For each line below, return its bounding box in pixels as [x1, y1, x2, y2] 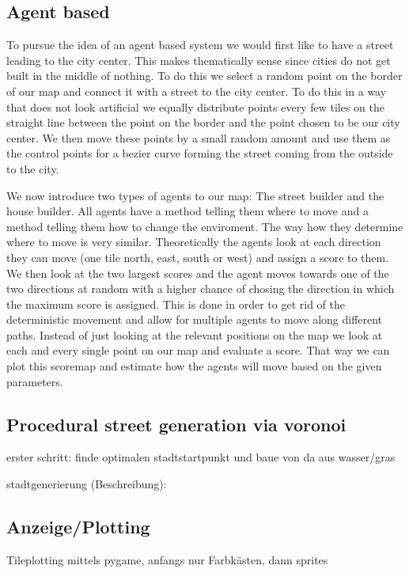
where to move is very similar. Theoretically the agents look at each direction [6, 233, 381, 250]
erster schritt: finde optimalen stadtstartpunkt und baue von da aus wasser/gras [6, 449, 396, 465]
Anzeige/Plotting [6, 514, 150, 539]
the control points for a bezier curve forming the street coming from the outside [6, 145, 393, 161]
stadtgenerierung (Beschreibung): [6, 476, 167, 492]
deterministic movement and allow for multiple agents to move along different [6, 311, 383, 328]
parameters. [6, 373, 63, 389]
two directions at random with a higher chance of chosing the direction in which [6, 280, 395, 297]
